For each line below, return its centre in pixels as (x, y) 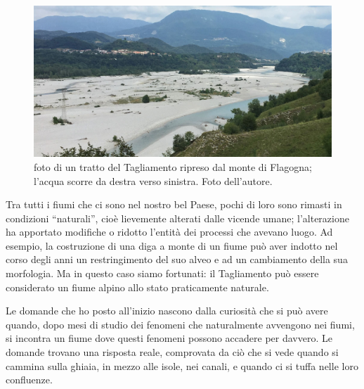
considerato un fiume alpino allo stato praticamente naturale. (137, 287)
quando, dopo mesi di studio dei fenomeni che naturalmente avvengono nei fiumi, (180, 324)
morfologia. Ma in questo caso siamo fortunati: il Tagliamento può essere (162, 273)
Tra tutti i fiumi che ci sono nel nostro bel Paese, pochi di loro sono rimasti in (174, 204)
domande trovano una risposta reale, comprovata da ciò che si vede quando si (172, 352)
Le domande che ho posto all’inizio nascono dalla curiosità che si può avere (167, 311)
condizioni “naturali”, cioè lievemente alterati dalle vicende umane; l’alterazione (177, 218)
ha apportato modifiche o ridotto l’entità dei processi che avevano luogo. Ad (169, 232)
